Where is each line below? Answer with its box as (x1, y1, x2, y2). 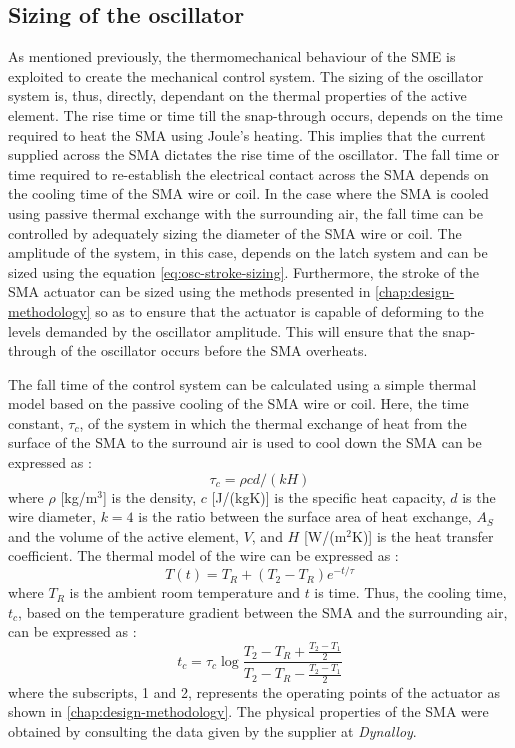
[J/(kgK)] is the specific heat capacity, (211, 486, 446, 507)
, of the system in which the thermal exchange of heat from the (79, 412, 467, 433)
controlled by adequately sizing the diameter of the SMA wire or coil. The (8, 222, 462, 243)
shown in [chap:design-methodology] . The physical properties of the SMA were (8, 701, 489, 722)
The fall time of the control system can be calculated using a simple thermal (8, 373, 477, 394)
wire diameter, (8, 506, 96, 527)
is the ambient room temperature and (69, 582, 300, 603)
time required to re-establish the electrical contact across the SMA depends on (8, 163, 489, 184)
